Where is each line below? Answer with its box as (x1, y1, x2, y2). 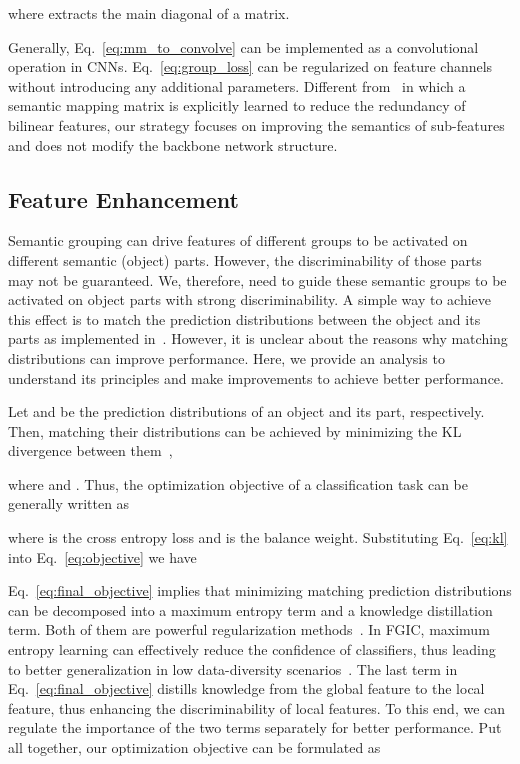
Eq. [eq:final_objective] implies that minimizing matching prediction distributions (8, 580, 512, 601)
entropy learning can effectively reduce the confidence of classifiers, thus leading (8, 639, 496, 660)
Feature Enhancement (8, 183, 239, 214)
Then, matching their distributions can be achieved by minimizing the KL (8, 420, 462, 441)
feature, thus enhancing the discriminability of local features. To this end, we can (8, 697, 506, 718)
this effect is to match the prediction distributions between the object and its (8, 308, 481, 329)
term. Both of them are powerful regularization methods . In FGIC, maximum (8, 619, 490, 640)
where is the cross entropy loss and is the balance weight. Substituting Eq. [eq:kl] (8, 527, 508, 548)
